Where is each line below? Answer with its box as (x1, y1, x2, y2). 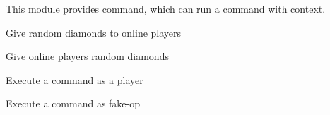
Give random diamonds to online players (6, 25, 182, 40)
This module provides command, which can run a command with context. (6, 1, 326, 16)
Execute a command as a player (6, 72, 143, 87)
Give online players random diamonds (6, 49, 169, 63)
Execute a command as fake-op (6, 96, 141, 111)
